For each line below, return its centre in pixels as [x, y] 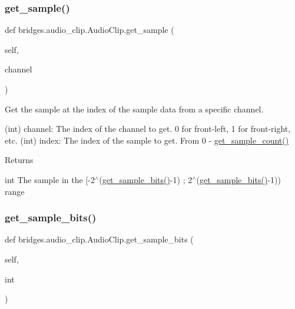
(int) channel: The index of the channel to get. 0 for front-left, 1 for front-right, [148, 129]
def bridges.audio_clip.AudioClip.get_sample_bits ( [99, 239]
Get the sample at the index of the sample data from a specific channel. [134, 109]
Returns [19, 160]
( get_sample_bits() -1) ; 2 [146, 179]
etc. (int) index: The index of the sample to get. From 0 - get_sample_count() [147, 140]
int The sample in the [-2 [50, 179]
